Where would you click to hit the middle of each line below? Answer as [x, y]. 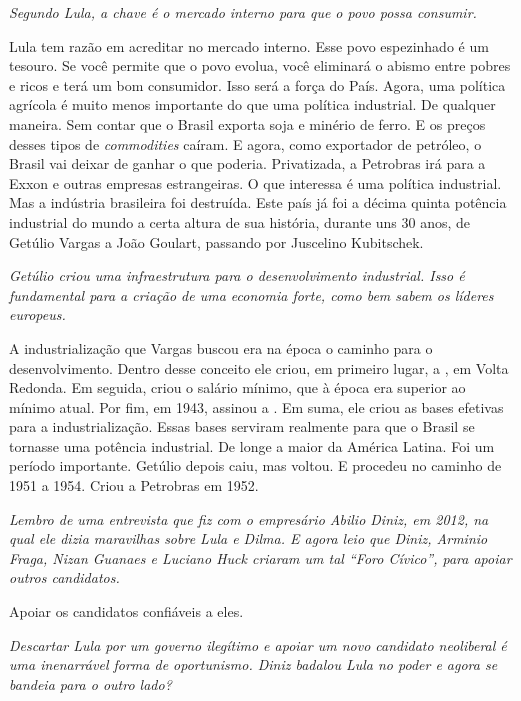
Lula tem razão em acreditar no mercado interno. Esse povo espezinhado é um [249, 45]
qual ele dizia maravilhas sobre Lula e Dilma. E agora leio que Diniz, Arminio [248, 538]
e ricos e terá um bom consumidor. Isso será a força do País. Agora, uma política [257, 84]
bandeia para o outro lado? [90, 683]
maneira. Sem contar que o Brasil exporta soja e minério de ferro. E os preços [247, 123]
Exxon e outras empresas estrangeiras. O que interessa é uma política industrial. [255, 182]
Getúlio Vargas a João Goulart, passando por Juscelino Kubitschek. [216, 241]
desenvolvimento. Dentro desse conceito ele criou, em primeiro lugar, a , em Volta [259, 367]
